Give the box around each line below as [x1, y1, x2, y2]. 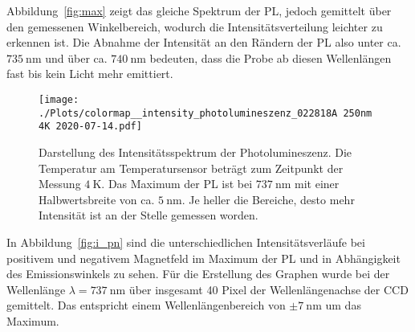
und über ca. [45, 49, 108, 66]
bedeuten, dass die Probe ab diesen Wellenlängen [149, 49, 392, 66]
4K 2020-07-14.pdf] [39, 121, 142, 133]
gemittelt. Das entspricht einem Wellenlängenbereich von [6, 297, 286, 314]
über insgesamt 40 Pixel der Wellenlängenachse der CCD [128, 281, 409, 297]
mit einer [295, 175, 340, 192]
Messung [39, 175, 81, 192]
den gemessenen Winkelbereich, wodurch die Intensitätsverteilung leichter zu [6, 18, 383, 35]
